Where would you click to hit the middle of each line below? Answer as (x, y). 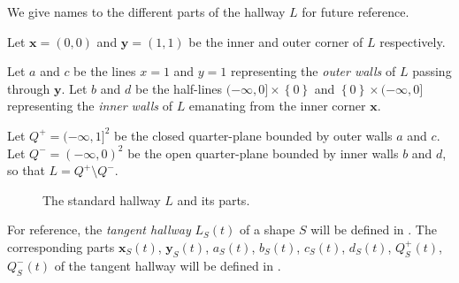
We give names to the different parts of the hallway (146, 11)
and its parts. (214, 199)
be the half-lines (179, 88)
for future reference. (356, 11)
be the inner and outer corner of (276, 41)
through (29, 88)
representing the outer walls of (314, 71)
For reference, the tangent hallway (99, 229)
